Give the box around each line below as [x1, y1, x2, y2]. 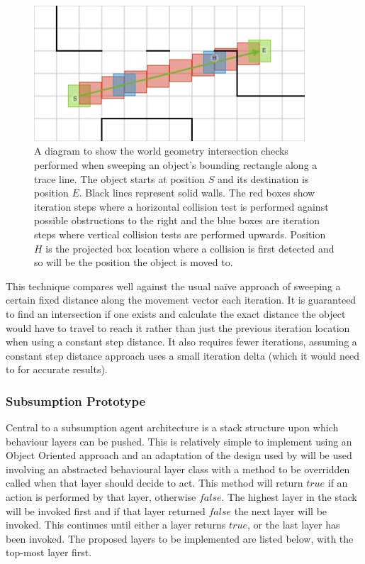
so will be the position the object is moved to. [34, 255, 233, 270]
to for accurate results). [6, 362, 108, 377]
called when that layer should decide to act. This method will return [6, 475, 303, 490]
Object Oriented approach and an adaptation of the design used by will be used [6, 448, 352, 463]
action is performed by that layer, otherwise [6, 490, 196, 504]
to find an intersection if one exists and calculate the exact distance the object [6, 306, 346, 321]
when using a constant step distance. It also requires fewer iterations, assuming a [6, 334, 357, 349]
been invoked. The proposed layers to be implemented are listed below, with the [6, 531, 354, 546]
